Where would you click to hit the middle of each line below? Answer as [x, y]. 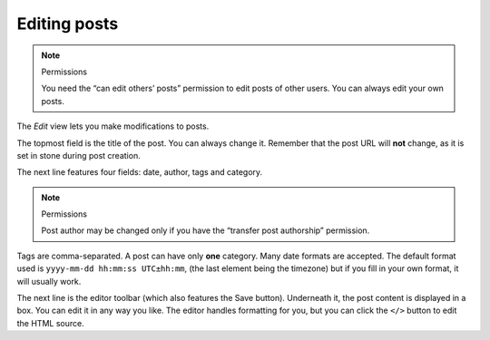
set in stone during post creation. [78, 155]
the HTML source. [51, 323]
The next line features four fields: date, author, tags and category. [140, 172]
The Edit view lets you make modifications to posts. [113, 126]
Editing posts [68, 24]
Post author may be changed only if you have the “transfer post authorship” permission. [206, 230]
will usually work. [49, 281]
